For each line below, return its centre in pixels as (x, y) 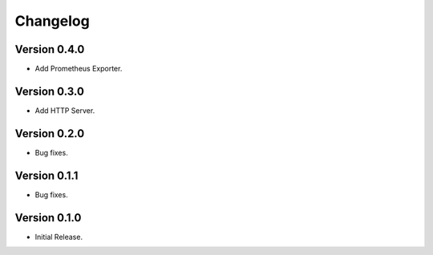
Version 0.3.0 (49, 91)
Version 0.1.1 (47, 175)
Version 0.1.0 (48, 218)
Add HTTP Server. (65, 110)
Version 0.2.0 (50, 134)
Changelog (52, 21)
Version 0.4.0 (50, 49)
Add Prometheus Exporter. (79, 69)
